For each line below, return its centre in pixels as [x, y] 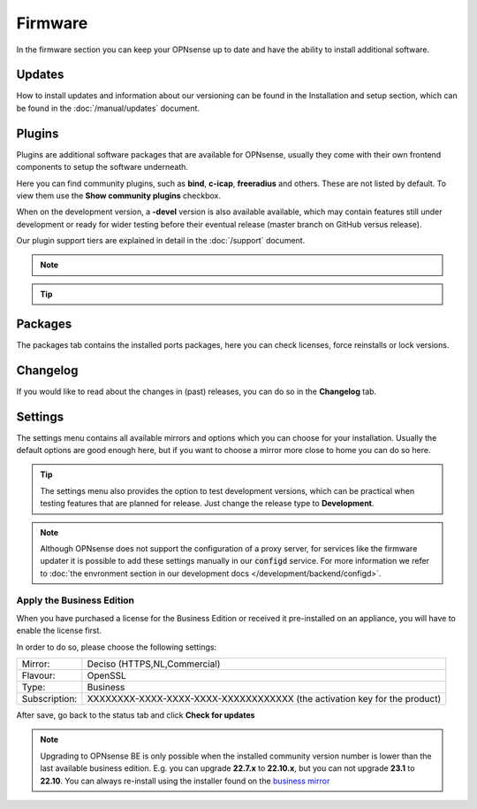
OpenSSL [107, 675]
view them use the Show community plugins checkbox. [118, 196]
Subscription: [49, 699]
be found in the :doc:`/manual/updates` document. [108, 108]
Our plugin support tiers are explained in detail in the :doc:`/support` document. [161, 241]
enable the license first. [59, 631]
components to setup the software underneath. [102, 167]
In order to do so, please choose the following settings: [117, 647]
